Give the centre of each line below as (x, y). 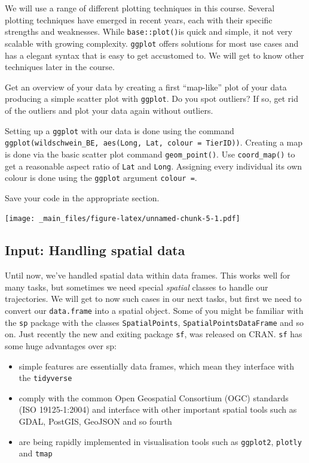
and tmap (36, 453)
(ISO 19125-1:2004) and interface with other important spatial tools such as (158, 409)
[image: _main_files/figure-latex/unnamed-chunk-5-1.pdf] (123, 219)
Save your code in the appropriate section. (82, 197)
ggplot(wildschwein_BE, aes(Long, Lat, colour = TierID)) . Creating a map (154, 142)
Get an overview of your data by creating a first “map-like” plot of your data (146, 87)
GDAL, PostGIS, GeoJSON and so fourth (95, 421)
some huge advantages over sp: (61, 346)
